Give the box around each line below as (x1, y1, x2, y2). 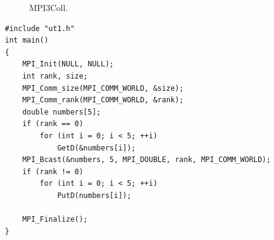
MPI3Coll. (29, 1, 68, 13)
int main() (5, 36, 49, 45)
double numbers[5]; (22, 107, 101, 116)
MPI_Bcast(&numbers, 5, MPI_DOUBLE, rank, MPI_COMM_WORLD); (22, 155, 271, 164)
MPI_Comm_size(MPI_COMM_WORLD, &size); (22, 83, 184, 93)
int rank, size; (22, 71, 88, 80)
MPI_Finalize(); (22, 215, 88, 224)
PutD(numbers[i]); (57, 191, 132, 200)
